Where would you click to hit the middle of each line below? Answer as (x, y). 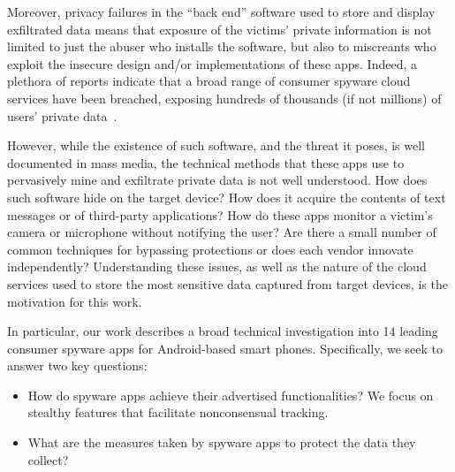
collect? (48, 459)
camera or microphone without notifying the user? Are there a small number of (222, 232)
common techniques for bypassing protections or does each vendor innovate (210, 249)
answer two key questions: (77, 365)
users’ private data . (62, 115)
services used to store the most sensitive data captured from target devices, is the (227, 283)
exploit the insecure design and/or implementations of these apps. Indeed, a (212, 63)
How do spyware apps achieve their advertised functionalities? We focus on (231, 395)
